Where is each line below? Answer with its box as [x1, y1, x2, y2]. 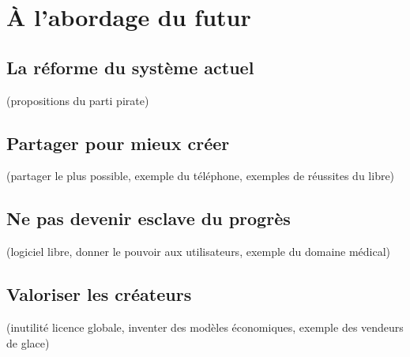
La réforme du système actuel [6, 54, 254, 79]
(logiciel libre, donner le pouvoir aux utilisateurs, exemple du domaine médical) [6, 243, 391, 260]
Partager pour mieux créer [6, 130, 230, 155]
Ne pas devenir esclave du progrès [6, 206, 291, 231]
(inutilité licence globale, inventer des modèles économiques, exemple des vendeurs [6, 318, 404, 335]
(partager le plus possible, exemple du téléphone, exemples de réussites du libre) [6, 167, 395, 184]
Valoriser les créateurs [6, 282, 192, 306]
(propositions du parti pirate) [6, 92, 149, 108]
